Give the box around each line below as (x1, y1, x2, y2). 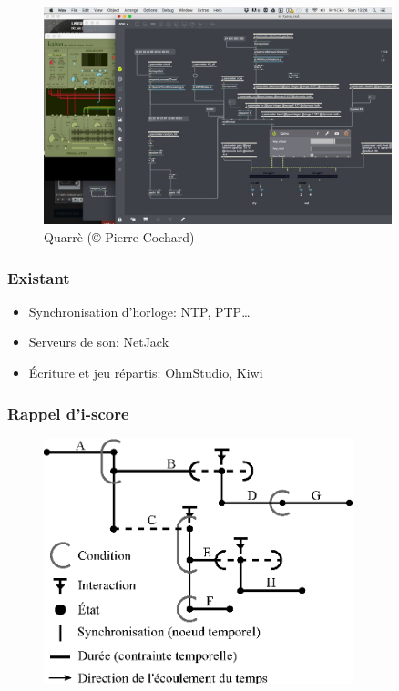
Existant (7, 266, 70, 289)
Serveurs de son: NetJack (28, 332, 169, 351)
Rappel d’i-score (7, 401, 129, 424)
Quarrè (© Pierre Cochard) (44, 228, 195, 247)
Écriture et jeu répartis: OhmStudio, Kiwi (28, 363, 263, 382)
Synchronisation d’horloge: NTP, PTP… (28, 301, 251, 320)
